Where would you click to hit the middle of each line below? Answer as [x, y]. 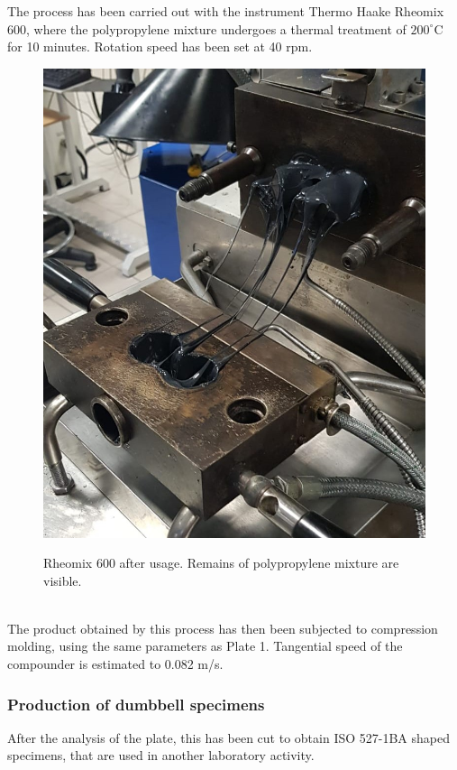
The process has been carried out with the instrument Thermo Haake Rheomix [226, 11]
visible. [63, 580]
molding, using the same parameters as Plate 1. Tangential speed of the [205, 646]
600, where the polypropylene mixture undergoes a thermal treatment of [207, 28]
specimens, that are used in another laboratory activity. [161, 755]
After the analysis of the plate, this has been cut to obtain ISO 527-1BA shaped [229, 737]
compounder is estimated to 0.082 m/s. [115, 664]
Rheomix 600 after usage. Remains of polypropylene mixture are [221, 563]
